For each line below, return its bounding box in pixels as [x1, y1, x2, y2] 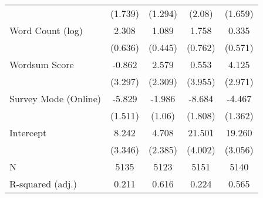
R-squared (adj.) [9, 177, 77, 190]
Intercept [9, 126, 47, 139]
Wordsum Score [9, 58, 74, 71]
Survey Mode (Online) [9, 92, 102, 105]
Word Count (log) [9, 24, 83, 37]
